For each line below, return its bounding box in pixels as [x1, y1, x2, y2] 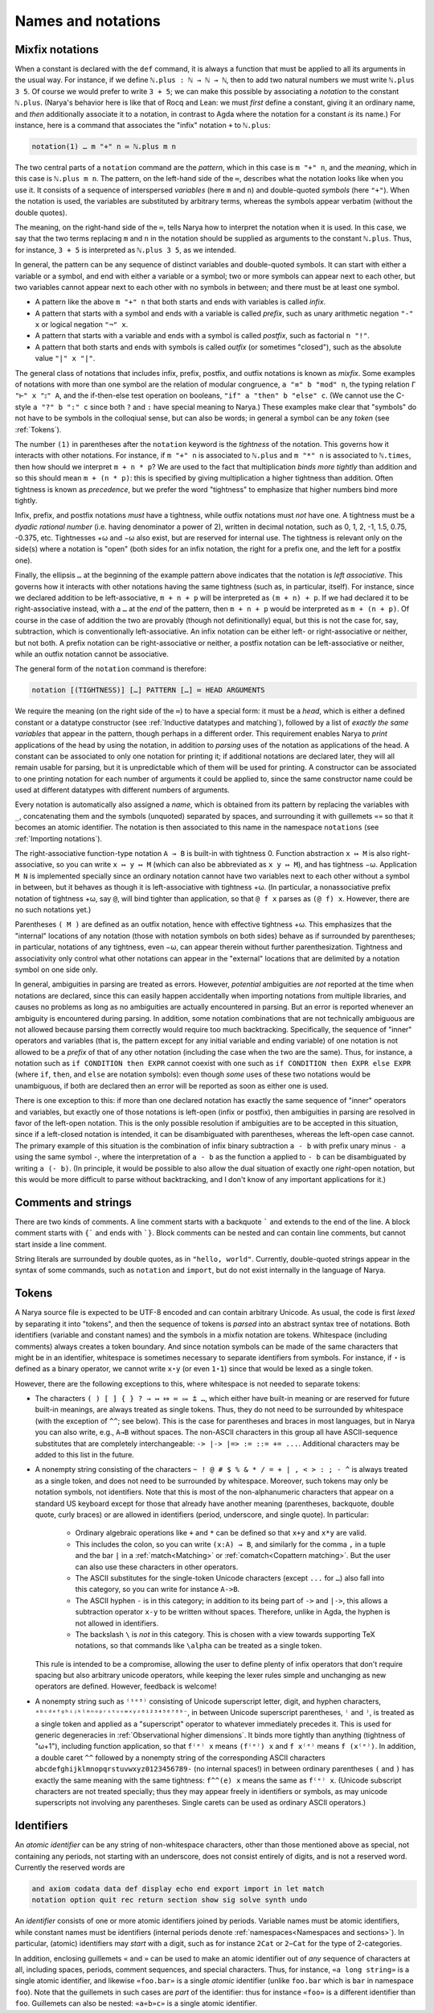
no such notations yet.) [14, 905, 92, 914]
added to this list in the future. [35, 1450, 134, 1460]
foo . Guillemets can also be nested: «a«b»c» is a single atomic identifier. [14, 1999, 257, 2008]
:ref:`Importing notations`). [14, 833, 103, 843]
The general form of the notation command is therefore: [14, 664, 207, 674]
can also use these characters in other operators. [75, 1562, 239, 1572]
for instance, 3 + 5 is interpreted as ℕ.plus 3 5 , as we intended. [14, 245, 236, 254]
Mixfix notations [14, 43, 100, 56]
